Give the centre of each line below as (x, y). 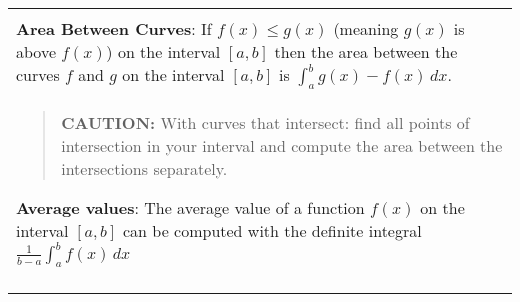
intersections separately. (144, 169)
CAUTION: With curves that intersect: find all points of (265, 123)
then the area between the (366, 51)
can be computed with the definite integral (272, 231)
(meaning (366, 28)
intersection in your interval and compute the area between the (282, 146)
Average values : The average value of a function (190, 208)
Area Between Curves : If (114, 28)
